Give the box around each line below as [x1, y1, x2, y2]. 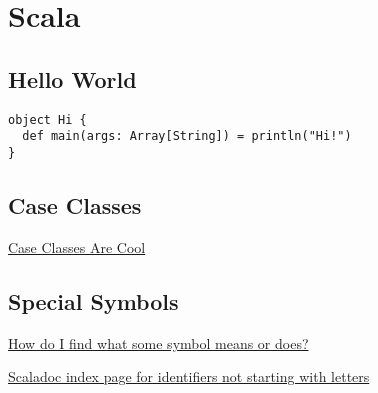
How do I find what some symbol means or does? [8, 332, 309, 353]
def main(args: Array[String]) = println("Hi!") [22, 129, 352, 144]
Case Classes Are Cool [8, 236, 146, 257]
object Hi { [8, 112, 87, 127]
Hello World [8, 63, 137, 94]
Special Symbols [8, 285, 179, 316]
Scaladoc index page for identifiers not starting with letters [8, 366, 370, 387]
